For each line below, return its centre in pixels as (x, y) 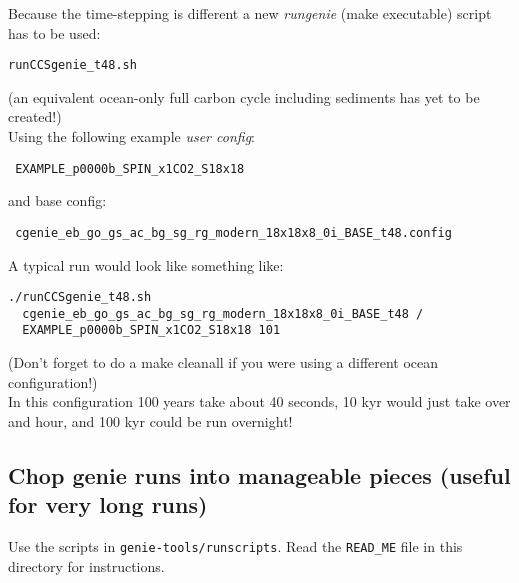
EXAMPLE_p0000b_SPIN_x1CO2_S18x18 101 (151, 330)
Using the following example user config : (131, 136)
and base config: (57, 200)
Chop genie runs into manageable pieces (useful (259, 474)
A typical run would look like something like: (146, 264)
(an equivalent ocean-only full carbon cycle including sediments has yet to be (244, 96)
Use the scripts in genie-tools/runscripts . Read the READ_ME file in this (235, 546)
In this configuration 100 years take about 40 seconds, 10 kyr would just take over (259, 401)
